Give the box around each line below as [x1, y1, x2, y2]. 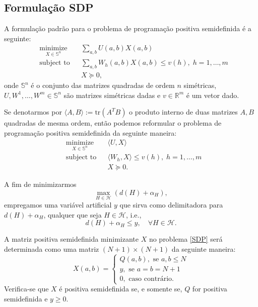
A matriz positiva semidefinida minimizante [4, 234, 139, 244]
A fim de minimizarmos [4, 179, 77, 189]
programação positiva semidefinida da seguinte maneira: [4, 127, 177, 138]
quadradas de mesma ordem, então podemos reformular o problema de [4, 118, 222, 128]
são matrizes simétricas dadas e [63, 89, 161, 100]
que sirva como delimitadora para [119, 199, 223, 210]
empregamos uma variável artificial [4, 199, 112, 210]
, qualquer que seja [43, 209, 102, 220]
